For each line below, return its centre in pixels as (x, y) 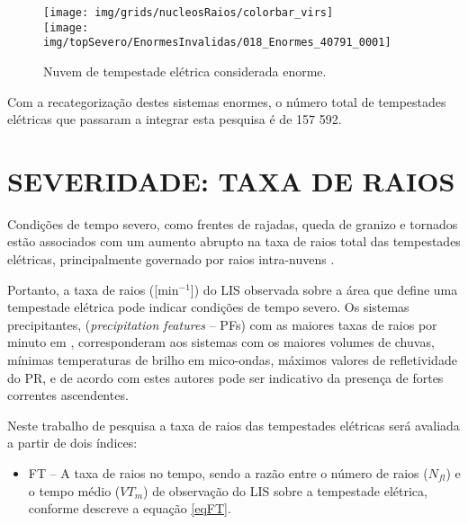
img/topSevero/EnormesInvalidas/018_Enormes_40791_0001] (217, 43)
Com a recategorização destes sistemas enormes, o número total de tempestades (227, 101)
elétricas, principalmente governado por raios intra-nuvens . (171, 259)
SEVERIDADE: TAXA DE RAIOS (231, 180)
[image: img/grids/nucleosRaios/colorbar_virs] (189, 13)
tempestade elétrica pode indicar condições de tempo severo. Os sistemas (208, 307)
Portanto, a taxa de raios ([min (93, 289)
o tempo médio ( (74, 490)
